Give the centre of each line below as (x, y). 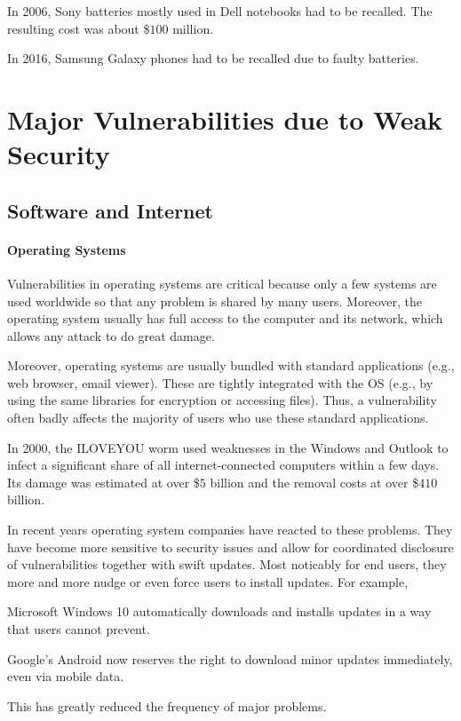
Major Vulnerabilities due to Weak (225, 119)
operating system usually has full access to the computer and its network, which (225, 318)
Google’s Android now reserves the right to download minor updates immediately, (230, 658)
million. (193, 28)
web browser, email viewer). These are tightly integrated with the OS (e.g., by (220, 382)
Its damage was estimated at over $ (103, 482)
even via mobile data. (66, 676)
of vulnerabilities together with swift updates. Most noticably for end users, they (227, 564)
